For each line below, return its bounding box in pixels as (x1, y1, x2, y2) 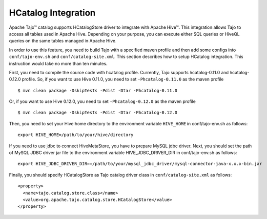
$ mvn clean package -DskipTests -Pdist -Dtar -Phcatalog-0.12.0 (18, 110, 178, 116)
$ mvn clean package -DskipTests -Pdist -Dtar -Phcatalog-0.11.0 (18, 88, 178, 93)
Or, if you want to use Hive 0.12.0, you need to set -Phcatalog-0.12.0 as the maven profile (9, 99, 196, 104)
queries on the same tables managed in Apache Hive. (9, 38, 117, 44)
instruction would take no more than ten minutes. (9, 60, 107, 66)
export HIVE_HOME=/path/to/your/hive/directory (18, 132, 134, 138)
